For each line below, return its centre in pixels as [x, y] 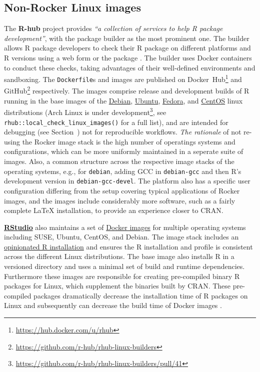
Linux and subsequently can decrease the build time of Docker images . [113, 305]
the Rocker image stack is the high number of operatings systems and [129, 141]
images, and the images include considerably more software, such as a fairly [120, 200]
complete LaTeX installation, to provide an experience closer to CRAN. [114, 210]
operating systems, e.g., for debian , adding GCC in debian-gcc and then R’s [123, 171]
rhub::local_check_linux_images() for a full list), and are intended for [116, 122]
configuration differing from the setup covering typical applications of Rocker [122, 190]
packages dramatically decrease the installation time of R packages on [141, 295]
